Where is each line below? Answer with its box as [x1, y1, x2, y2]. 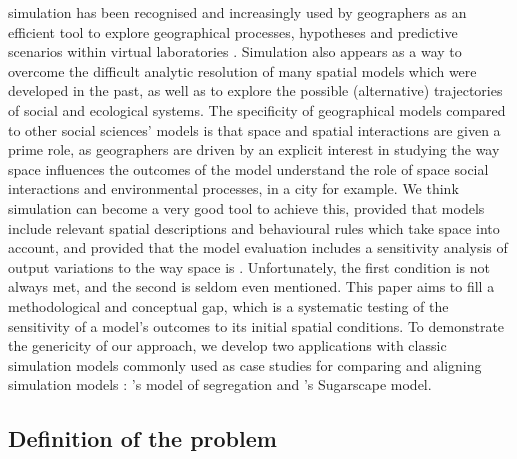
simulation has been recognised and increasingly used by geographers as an [8, 2, 467, 22]
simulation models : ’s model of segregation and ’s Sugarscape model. [8, 374, 432, 395]
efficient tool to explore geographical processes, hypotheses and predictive [8, 21, 458, 42]
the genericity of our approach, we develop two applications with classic [8, 335, 447, 356]
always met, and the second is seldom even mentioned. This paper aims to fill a [8, 276, 495, 297]
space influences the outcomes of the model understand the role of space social [8, 158, 489, 179]
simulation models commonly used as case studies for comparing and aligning [8, 354, 482, 375]
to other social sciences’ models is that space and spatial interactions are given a [8, 119, 501, 140]
